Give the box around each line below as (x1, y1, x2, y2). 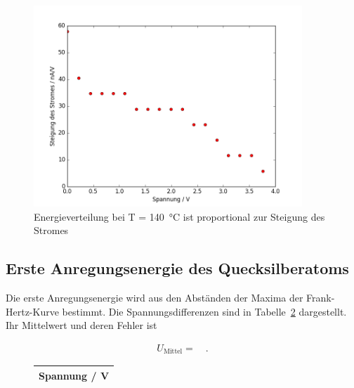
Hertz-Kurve (6, 304, 59, 318)
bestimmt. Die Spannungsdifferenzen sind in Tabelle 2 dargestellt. (62, 304, 347, 318)
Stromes (34, 223, 69, 238)
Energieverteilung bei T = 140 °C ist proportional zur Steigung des (34, 209, 325, 224)
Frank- (306, 290, 335, 305)
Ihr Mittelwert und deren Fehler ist (6, 318, 157, 332)
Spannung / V (39, 368, 110, 382)
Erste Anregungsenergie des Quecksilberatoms (6, 257, 349, 279)
